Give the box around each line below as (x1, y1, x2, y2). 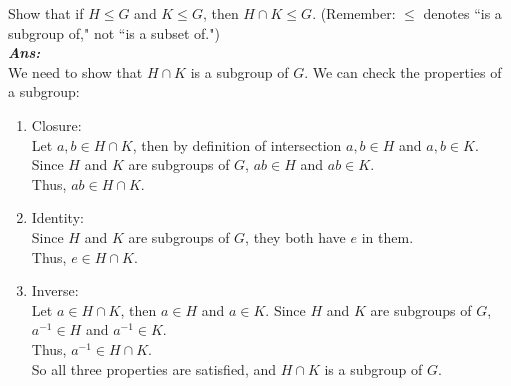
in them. (361, 226, 414, 247)
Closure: (31, 114, 82, 135)
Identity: (31, 207, 84, 228)
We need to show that (8, 61, 143, 82)
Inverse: (31, 280, 79, 301)
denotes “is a (423, 3, 502, 23)
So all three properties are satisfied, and (31, 358, 277, 379)
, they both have (245, 226, 346, 247)
